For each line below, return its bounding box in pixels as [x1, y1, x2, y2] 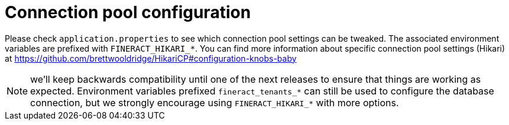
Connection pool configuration [5, 2, 251, 22]
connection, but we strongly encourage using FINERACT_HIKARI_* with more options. [30, 96, 399, 109]
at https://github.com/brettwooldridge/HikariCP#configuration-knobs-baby [5, 53, 297, 63]
